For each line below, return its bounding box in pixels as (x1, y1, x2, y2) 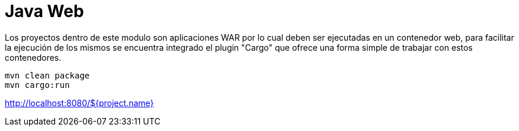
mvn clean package (5, 70, 90, 80)
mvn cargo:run (5, 80, 70, 90)
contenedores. (5, 52, 62, 63)
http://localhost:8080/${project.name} (5, 97, 154, 108)
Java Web (5, 1, 84, 21)
